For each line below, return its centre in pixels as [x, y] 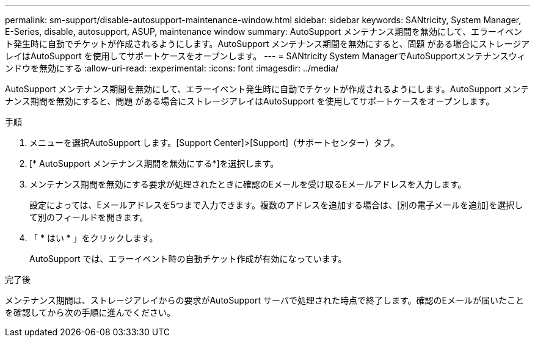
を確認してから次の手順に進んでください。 [90, 312]
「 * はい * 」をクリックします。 [94, 238]
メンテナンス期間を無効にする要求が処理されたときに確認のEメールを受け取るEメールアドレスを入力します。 [248, 184]
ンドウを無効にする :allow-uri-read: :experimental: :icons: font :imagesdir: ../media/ [172, 68]
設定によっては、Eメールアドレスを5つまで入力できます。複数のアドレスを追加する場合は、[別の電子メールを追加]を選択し [276, 205]
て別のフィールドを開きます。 [89, 217]
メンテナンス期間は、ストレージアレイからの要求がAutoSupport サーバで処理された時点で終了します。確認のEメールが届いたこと [264, 300]
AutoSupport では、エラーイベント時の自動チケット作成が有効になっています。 [188, 259]
